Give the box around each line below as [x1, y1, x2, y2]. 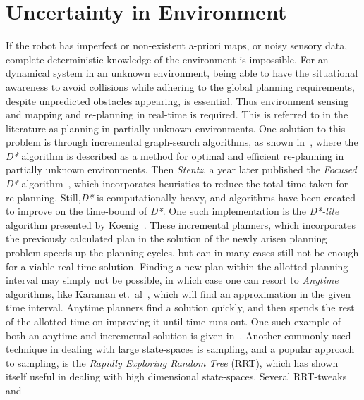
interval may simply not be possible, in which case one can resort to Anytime [6, 273, 339, 287]
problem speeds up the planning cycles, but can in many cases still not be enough [6, 245, 359, 260]
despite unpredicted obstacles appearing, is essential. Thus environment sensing [6, 93, 349, 108]
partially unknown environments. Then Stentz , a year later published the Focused [6, 162, 357, 177]
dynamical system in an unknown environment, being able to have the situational [6, 65, 358, 80]
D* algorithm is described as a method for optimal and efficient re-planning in [6, 148, 344, 163]
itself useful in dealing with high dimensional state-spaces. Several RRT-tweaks [6, 369, 347, 384]
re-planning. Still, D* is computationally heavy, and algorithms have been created [6, 189, 356, 204]
